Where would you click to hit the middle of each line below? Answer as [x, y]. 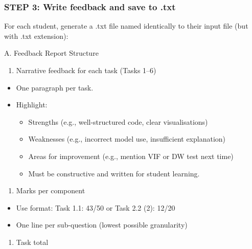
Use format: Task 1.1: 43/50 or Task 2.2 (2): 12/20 [96, 207]
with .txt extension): [36, 36]
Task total [32, 242]
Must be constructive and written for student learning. [114, 173]
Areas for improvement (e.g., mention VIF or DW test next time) [131, 156]
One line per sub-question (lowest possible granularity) [102, 225]
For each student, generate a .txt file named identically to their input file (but [126, 26]
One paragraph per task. [55, 87]
